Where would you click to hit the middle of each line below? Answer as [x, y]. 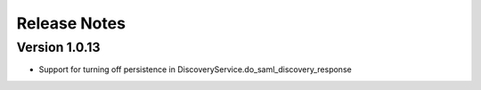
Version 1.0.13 [58, 47]
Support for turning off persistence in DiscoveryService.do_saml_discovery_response [195, 70]
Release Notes [71, 23]
